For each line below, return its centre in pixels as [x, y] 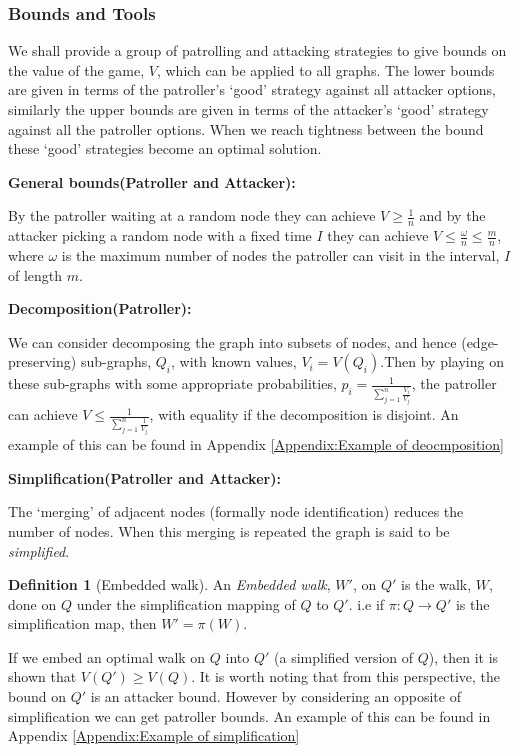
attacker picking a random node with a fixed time [160, 235]
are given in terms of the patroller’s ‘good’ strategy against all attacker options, [252, 89]
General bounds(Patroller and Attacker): [152, 181]
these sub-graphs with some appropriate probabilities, [172, 383]
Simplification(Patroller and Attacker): [144, 477]
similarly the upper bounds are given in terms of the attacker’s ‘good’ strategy [248, 109]
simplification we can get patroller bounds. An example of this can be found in [249, 715]
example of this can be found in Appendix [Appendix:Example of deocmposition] [256, 444]
